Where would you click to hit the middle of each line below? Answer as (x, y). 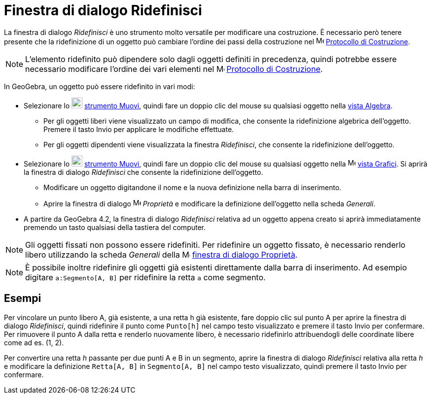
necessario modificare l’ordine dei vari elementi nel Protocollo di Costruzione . (174, 69)
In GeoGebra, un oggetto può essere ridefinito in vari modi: (100, 86)
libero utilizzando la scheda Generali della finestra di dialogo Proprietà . (162, 254)
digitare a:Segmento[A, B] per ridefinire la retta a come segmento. (145, 277)
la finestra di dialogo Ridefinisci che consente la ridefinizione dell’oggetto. (144, 172)
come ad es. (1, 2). (34, 342)
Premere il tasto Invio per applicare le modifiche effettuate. (139, 129)
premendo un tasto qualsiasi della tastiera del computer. (115, 227)
